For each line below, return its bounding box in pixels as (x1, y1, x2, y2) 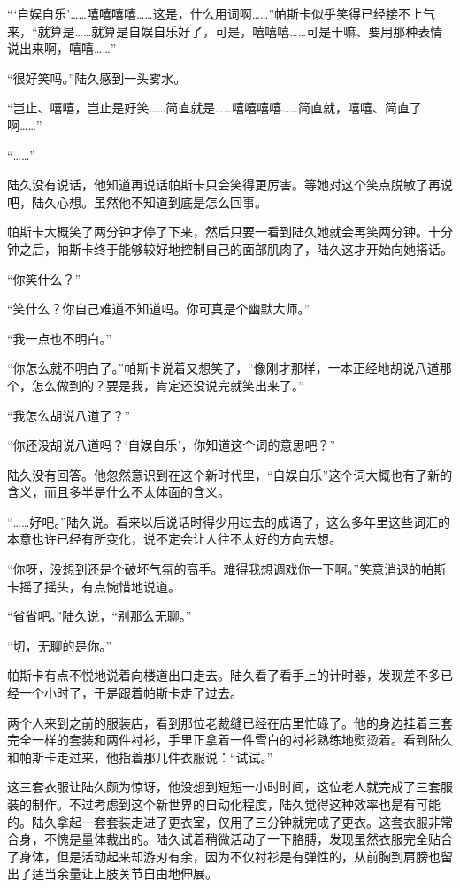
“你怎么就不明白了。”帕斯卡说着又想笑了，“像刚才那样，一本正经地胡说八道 (7, 359, 440, 377)
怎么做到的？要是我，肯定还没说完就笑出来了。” (31, 375, 304, 394)
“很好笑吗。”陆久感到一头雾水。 (7, 68, 187, 87)
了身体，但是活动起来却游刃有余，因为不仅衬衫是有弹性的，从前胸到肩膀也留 (7, 846, 453, 865)
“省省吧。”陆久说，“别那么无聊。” (7, 606, 192, 625)
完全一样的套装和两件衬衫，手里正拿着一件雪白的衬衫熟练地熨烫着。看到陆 (7, 730, 441, 749)
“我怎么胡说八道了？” (7, 405, 131, 424)
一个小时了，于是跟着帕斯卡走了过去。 (19, 683, 242, 702)
